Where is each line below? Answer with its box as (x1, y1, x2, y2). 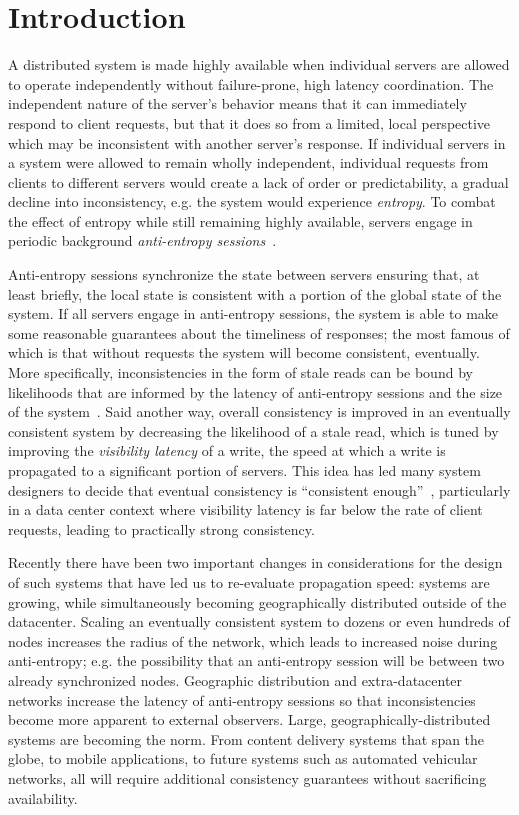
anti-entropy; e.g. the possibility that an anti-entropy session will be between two (8, 650, 505, 671)
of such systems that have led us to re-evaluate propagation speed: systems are (8, 571, 490, 592)
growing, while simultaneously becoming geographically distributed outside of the (8, 591, 507, 612)
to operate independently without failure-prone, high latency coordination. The (8, 73, 494, 94)
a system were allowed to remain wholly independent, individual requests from (8, 152, 489, 173)
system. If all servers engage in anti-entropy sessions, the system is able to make (8, 303, 499, 324)
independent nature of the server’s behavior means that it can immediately (8, 93, 467, 114)
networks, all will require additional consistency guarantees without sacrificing (8, 767, 487, 788)
